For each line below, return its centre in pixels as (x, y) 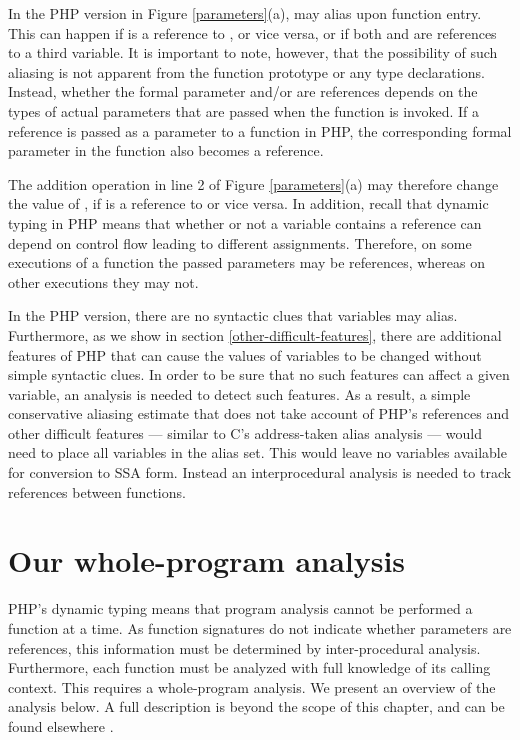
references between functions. (97, 491)
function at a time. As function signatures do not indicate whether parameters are (260, 627)
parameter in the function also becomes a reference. (166, 150)
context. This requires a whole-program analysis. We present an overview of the (252, 686)
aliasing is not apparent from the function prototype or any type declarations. (246, 71)
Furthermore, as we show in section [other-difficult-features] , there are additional (255, 334)
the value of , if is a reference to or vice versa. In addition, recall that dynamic (248, 203)
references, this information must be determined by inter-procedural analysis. (244, 647)
